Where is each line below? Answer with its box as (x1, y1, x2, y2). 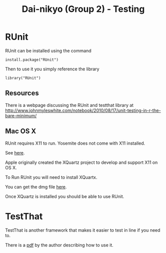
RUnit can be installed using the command (5, 48, 92, 53)
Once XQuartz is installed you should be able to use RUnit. (5, 193, 124, 199)
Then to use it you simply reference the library (5, 66, 100, 72)
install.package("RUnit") (5, 57, 58, 62)
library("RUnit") (5, 75, 41, 80)
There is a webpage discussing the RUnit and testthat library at (5, 102, 134, 108)
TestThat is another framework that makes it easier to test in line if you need (5, 227, 161, 233)
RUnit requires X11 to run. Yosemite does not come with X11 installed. (5, 140, 145, 146)
